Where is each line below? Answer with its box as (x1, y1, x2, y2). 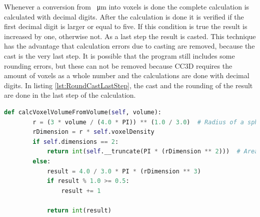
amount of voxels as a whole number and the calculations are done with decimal (4, 70, 249, 81)
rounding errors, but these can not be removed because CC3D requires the (4, 60, 232, 71)
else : (32, 157, 51, 165)
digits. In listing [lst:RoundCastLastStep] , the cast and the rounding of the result (4, 80, 253, 90)
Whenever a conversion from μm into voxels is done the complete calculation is (4, 2, 249, 12)
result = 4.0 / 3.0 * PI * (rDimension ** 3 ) (46, 167, 201, 175)
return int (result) (46, 206, 111, 214)
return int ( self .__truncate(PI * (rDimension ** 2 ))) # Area (46, 148, 258, 155)
